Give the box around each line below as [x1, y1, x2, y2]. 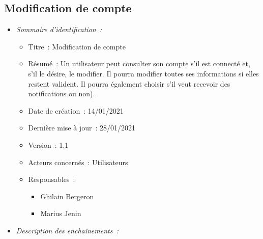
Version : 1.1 [28, 139, 69, 150]
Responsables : [28, 174, 75, 184]
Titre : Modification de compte [28, 41, 126, 51]
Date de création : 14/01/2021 [28, 105, 124, 116]
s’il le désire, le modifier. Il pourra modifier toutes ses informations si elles [28, 68, 259, 78]
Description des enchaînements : [16, 225, 119, 235]
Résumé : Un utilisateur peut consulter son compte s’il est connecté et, [28, 58, 250, 69]
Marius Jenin [40, 208, 81, 219]
